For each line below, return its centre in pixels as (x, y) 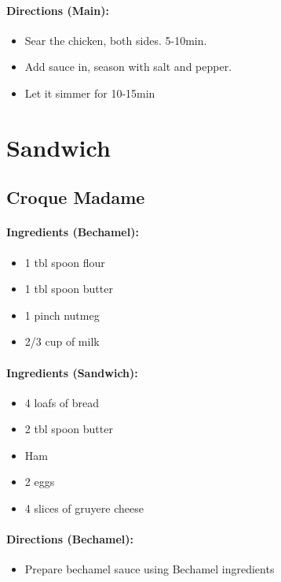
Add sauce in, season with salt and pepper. (128, 67)
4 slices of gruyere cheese (84, 508)
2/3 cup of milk (62, 341)
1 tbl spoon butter (69, 289)
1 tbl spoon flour (65, 262)
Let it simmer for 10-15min (90, 93)
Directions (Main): (58, 10)
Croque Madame (76, 197)
